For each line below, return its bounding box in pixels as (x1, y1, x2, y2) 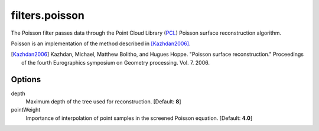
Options (11, 74, 41, 85)
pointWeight (11, 106, 41, 113)
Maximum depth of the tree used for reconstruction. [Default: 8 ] (25, 98, 181, 105)
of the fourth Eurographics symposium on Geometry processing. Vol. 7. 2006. (21, 59, 210, 66)
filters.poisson (11, 9, 85, 22)
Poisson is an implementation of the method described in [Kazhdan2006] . (11, 40, 191, 47)
